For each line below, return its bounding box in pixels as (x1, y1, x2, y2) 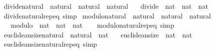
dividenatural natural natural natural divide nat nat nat (3, 1, 208, 11)
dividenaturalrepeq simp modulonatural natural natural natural (3, 10, 211, 20)
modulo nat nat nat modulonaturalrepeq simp (10, 20, 174, 30)
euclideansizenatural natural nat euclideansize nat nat (3, 29, 192, 39)
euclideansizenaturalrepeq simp (3, 39, 97, 49)
